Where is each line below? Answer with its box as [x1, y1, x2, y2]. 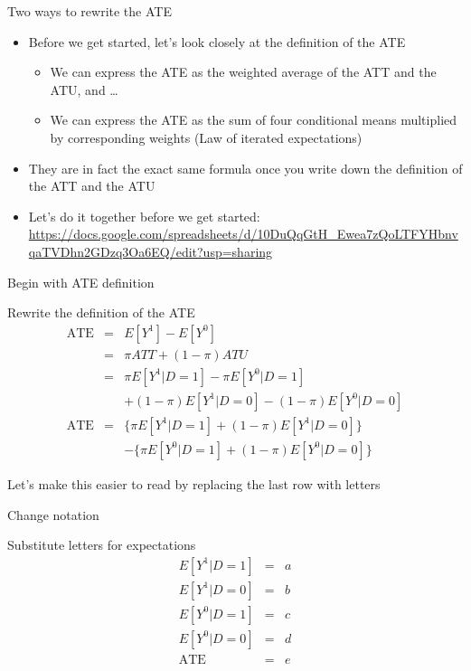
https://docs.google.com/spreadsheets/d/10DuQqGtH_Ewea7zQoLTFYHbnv [28, 224, 458, 243]
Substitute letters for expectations [7, 535, 196, 554]
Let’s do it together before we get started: [28, 206, 260, 225]
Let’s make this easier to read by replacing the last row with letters [7, 474, 381, 493]
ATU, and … [50, 80, 118, 99]
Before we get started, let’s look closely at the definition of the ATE [28, 32, 406, 51]
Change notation [7, 505, 99, 524]
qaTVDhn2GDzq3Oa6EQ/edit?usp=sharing [28, 241, 273, 260]
